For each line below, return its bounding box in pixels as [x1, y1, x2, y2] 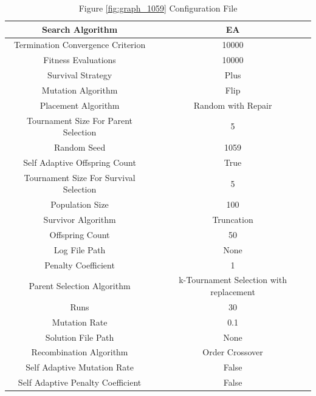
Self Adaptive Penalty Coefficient [18, 376, 142, 389]
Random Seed [53, 141, 106, 154]
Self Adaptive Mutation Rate [26, 361, 134, 374]
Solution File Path [45, 330, 114, 343]
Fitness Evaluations [43, 53, 116, 66]
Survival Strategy [47, 69, 112, 81]
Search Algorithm [41, 22, 118, 35]
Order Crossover [202, 346, 263, 358]
